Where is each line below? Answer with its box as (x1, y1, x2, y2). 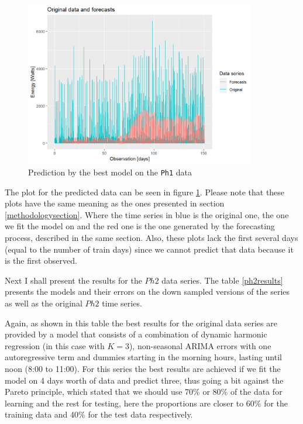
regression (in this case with (5, 339, 105, 351)
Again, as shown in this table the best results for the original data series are (5, 316, 277, 329)
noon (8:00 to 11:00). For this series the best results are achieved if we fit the (5, 362, 281, 374)
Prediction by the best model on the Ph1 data (28, 166, 192, 178)
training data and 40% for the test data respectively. (5, 408, 193, 420)
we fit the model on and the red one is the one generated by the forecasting (5, 220, 275, 232)
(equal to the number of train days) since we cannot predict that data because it (5, 243, 294, 255)
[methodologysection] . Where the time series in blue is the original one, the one (5, 208, 289, 220)
